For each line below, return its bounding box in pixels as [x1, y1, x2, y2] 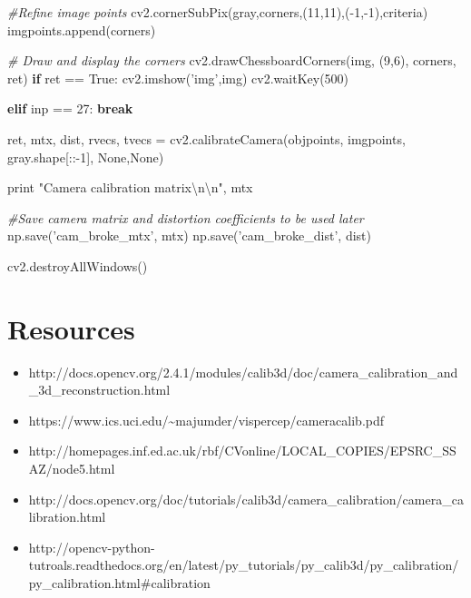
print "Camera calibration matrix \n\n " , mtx [7, 178, 253, 197]
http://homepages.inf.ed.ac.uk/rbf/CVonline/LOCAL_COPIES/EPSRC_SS [28, 441, 456, 460]
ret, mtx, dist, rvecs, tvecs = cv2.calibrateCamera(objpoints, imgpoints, [7, 129, 406, 148]
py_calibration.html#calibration [28, 573, 211, 592]
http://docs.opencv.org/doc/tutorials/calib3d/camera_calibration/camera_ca [28, 489, 464, 508]
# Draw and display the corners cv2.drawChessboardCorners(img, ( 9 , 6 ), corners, [7, 51, 456, 70]
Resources [7, 309, 135, 347]
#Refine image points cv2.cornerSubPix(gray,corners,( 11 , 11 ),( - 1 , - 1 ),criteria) [7, 3, 428, 21]
